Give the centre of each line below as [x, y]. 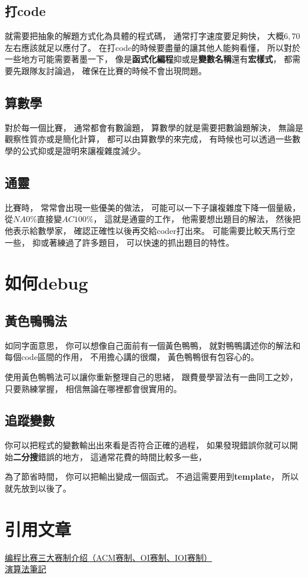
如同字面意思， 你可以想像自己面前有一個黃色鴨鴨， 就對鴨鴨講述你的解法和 [153, 345]
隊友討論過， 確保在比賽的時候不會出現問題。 [118, 70]
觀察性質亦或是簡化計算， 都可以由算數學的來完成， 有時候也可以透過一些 [149, 139]
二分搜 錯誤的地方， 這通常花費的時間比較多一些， [110, 456]
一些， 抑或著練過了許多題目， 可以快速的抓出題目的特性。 [120, 242]
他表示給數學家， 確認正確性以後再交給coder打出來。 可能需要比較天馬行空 [150, 230]
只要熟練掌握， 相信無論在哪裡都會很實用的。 [93, 388]
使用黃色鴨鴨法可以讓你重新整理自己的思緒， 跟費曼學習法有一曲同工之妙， [151, 376]
